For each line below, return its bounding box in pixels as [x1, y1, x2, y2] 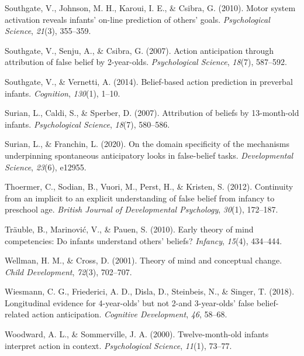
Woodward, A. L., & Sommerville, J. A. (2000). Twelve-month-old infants [5, 328, 269, 340]
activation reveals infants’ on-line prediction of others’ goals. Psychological [5, 13, 270, 25]
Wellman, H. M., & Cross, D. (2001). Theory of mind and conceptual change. [5, 254, 282, 266]
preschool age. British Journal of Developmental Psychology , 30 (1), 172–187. [5, 203, 278, 215]
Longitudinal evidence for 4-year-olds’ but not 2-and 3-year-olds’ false [5, 296, 254, 309]
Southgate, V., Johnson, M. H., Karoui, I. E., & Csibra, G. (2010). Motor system [5, 2, 296, 13]
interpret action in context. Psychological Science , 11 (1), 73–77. [5, 339, 232, 351]
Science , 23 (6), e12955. [5, 160, 87, 173]
